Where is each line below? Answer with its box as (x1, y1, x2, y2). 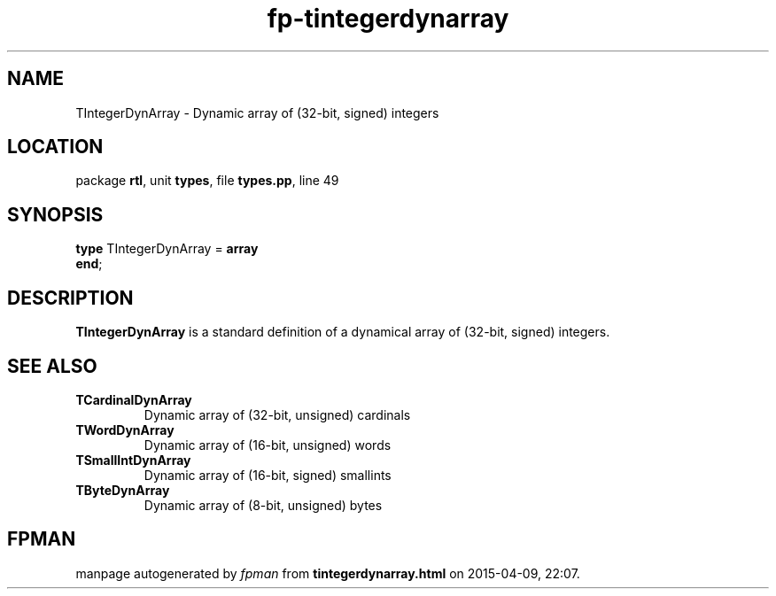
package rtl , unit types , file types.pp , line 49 (75, 173, 339, 189)
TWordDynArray (75, 422, 175, 437)
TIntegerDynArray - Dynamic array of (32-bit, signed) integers (75, 104, 439, 120)
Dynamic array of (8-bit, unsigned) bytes (144, 497, 383, 513)
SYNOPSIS (7, 203, 104, 226)
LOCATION (7, 135, 104, 159)
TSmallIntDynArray (75, 452, 191, 468)
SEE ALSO (7, 354, 97, 377)
